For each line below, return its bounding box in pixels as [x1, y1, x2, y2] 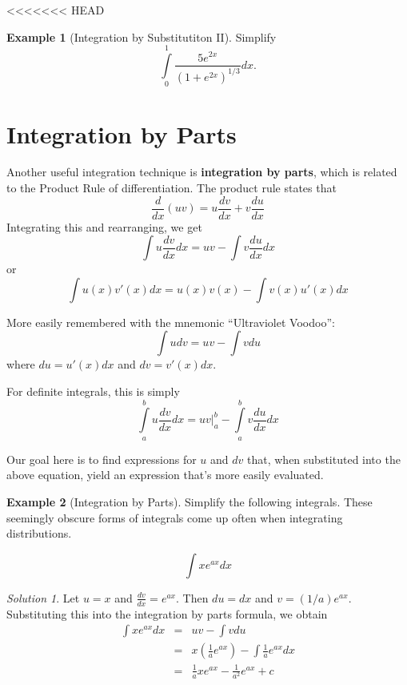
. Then [175, 589, 209, 606]
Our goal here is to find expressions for [6, 450, 197, 467]
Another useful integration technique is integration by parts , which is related [6, 163, 397, 180]
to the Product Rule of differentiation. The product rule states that [6, 179, 337, 196]
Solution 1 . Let [6, 589, 80, 606]
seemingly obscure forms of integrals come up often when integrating [6, 509, 343, 526]
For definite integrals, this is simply [6, 383, 180, 400]
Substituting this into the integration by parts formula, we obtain [6, 605, 328, 622]
